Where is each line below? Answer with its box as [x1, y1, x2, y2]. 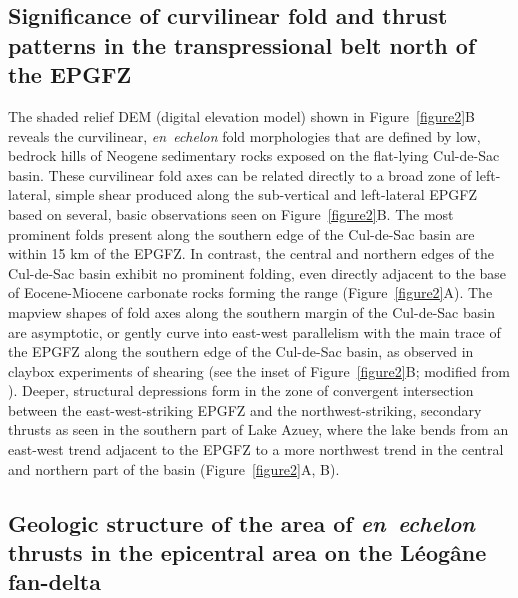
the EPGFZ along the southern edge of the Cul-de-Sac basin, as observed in [8, 341, 474, 362]
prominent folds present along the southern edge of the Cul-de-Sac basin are [8, 223, 475, 244]
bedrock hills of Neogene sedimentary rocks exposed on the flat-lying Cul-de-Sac [8, 145, 500, 166]
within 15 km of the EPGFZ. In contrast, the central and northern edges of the [8, 243, 494, 264]
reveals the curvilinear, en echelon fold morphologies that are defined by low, [8, 125, 481, 146]
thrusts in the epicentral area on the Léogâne [8, 537, 487, 568]
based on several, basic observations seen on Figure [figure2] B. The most [8, 203, 454, 224]
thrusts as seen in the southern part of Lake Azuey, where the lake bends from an [8, 419, 509, 440]
